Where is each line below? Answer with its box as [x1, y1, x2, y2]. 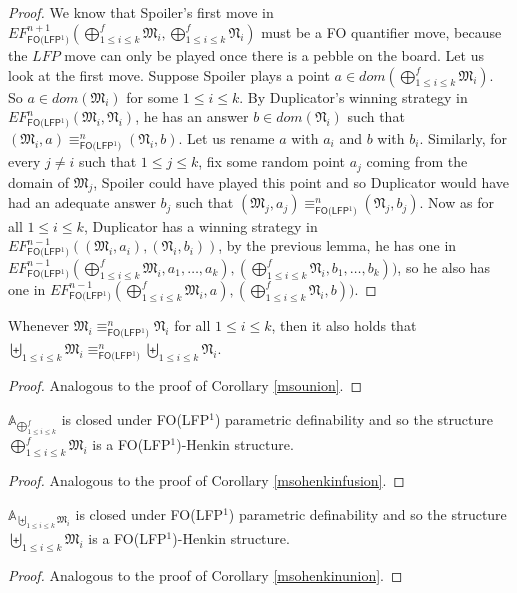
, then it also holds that [271, 314, 417, 335]
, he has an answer [135, 106, 249, 127]
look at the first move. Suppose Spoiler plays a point [8, 64, 330, 85]
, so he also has [397, 256, 491, 277]
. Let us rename [178, 127, 275, 148]
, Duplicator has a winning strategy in [83, 215, 318, 236]
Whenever [8, 314, 70, 335]
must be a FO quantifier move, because [261, 21, 502, 42]
